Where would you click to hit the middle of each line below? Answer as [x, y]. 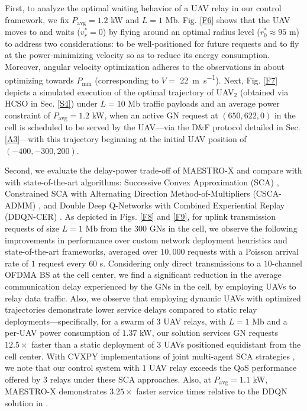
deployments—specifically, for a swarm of [79, 321]
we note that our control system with [72, 367]
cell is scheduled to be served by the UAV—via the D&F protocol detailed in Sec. [153, 127]
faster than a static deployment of [93, 344]
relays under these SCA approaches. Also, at [130, 379]
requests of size [32, 228]
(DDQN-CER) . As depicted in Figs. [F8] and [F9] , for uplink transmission [140, 216]
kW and [125, 19]
